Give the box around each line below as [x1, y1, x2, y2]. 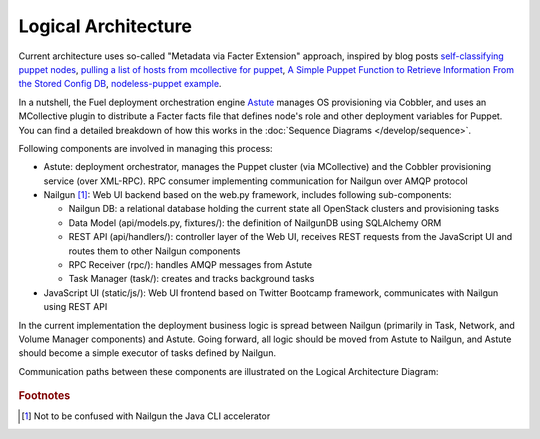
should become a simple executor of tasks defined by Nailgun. [18, 347, 277, 359]
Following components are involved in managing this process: [18, 142, 274, 154]
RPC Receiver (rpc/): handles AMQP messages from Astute [68, 259, 313, 271]
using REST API [43, 301, 108, 313]
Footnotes [18, 389, 71, 403]
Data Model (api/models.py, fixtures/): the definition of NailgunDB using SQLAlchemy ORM [68, 216, 442, 229]
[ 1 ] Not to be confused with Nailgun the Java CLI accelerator [21, 410, 271, 422]
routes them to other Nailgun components [68, 245, 241, 257]
